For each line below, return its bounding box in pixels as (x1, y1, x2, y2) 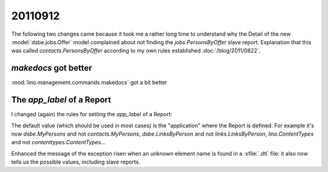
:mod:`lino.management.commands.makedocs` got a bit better (11, 79, 168, 86)
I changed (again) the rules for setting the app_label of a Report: (11, 111, 173, 118)
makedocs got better (11, 63, 92, 73)
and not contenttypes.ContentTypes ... (11, 139, 106, 146)
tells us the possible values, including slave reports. (11, 158, 141, 166)
